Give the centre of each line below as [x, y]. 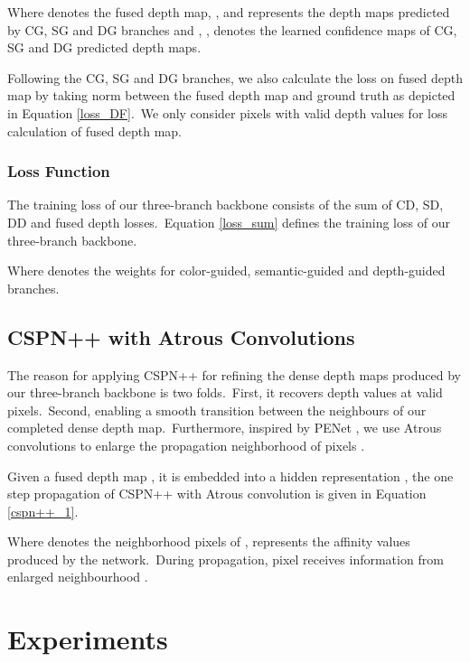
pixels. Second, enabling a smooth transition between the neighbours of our [217, 410]
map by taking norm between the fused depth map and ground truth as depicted [231, 95]
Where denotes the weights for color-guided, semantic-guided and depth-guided [226, 270]
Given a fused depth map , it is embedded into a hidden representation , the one [230, 476]
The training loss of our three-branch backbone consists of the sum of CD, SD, [226, 205]
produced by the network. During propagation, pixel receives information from [226, 559]
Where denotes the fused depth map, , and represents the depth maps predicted [229, 12]
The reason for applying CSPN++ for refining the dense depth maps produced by [234, 374]
